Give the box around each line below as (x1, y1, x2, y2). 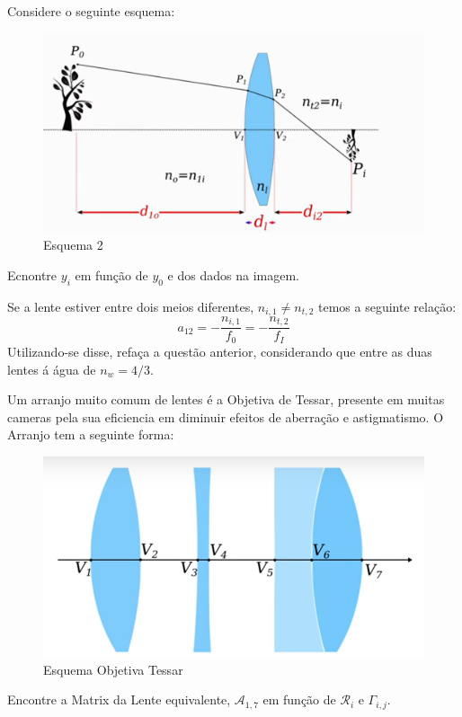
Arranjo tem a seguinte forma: (7, 425, 174, 444)
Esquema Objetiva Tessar (43, 659, 183, 678)
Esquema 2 (43, 235, 103, 254)
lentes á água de (7, 359, 96, 378)
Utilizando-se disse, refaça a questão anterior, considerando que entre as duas (7, 341, 432, 360)
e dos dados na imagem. (167, 265, 299, 284)
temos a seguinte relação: (318, 297, 457, 315)
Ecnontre (7, 265, 58, 284)
